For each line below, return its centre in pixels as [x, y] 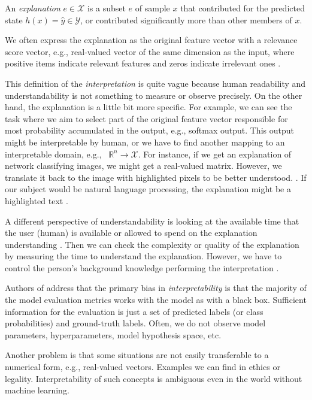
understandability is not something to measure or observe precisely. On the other [154, 95]
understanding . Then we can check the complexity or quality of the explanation [152, 244]
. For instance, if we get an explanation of [215, 154]
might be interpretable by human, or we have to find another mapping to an [145, 142]
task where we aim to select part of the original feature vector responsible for [146, 118]
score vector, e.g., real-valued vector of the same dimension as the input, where [150, 51]
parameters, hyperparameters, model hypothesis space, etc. [113, 334]
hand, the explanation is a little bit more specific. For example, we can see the [149, 107]
